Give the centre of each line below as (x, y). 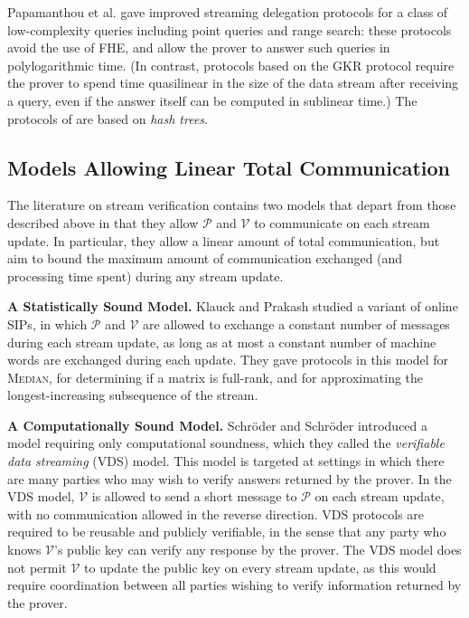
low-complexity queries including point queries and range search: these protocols (230, 29)
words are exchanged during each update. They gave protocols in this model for (228, 360)
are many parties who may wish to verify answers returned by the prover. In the (230, 478)
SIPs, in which (47, 323)
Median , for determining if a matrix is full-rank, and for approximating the (216, 377)
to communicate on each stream (342, 222)
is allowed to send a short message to (194, 496)
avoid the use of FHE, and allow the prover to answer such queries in (199, 48)
